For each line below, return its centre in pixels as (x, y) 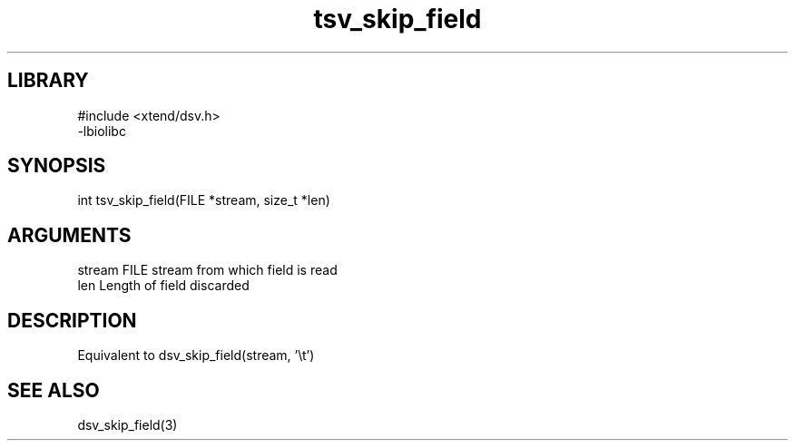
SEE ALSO (54, 390)
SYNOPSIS (57, 166)
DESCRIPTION (72, 320)
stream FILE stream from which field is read (207, 270)
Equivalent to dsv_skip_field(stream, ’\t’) (196, 355)
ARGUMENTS (69, 235)
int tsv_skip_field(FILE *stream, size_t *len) (204, 200)
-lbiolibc (102, 131)
